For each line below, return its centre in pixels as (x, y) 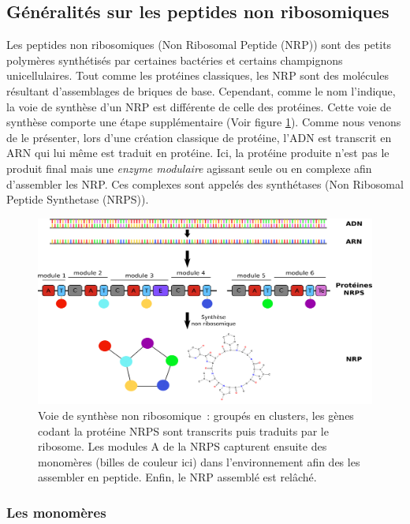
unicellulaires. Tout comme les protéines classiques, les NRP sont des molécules (198, 75)
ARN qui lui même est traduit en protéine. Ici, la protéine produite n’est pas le (198, 153)
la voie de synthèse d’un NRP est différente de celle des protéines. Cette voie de (199, 106)
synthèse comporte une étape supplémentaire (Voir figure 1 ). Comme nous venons (204, 122)
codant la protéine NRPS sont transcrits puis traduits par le (183, 430)
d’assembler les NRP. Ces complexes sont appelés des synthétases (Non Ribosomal (205, 183)
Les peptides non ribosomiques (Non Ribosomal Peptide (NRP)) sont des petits (199, 45)
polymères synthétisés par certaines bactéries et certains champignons (175, 60)
